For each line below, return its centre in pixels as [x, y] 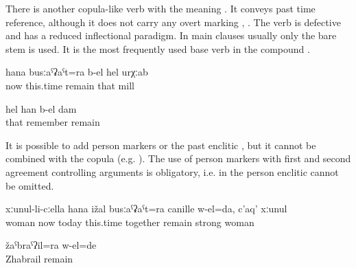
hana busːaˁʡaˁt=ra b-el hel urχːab [77, 72]
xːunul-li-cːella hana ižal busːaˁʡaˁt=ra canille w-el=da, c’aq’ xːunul [146, 209]
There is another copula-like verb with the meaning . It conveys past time [161, 8]
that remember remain [53, 122]
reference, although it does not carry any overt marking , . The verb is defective [173, 22]
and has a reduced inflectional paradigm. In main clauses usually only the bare [171, 35]
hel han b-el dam [41, 108]
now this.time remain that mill [70, 85]
